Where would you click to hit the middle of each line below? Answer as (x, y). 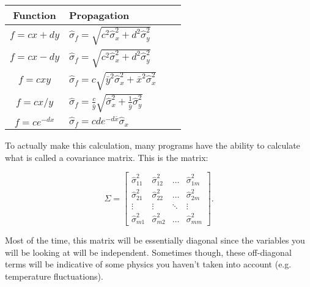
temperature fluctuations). (54, 276)
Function (35, 15)
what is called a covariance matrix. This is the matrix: (107, 157)
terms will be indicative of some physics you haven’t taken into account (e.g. (148, 264)
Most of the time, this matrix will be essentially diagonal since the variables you (155, 240)
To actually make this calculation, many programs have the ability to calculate (153, 145)
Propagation (99, 15)
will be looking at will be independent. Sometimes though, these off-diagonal (148, 252)
